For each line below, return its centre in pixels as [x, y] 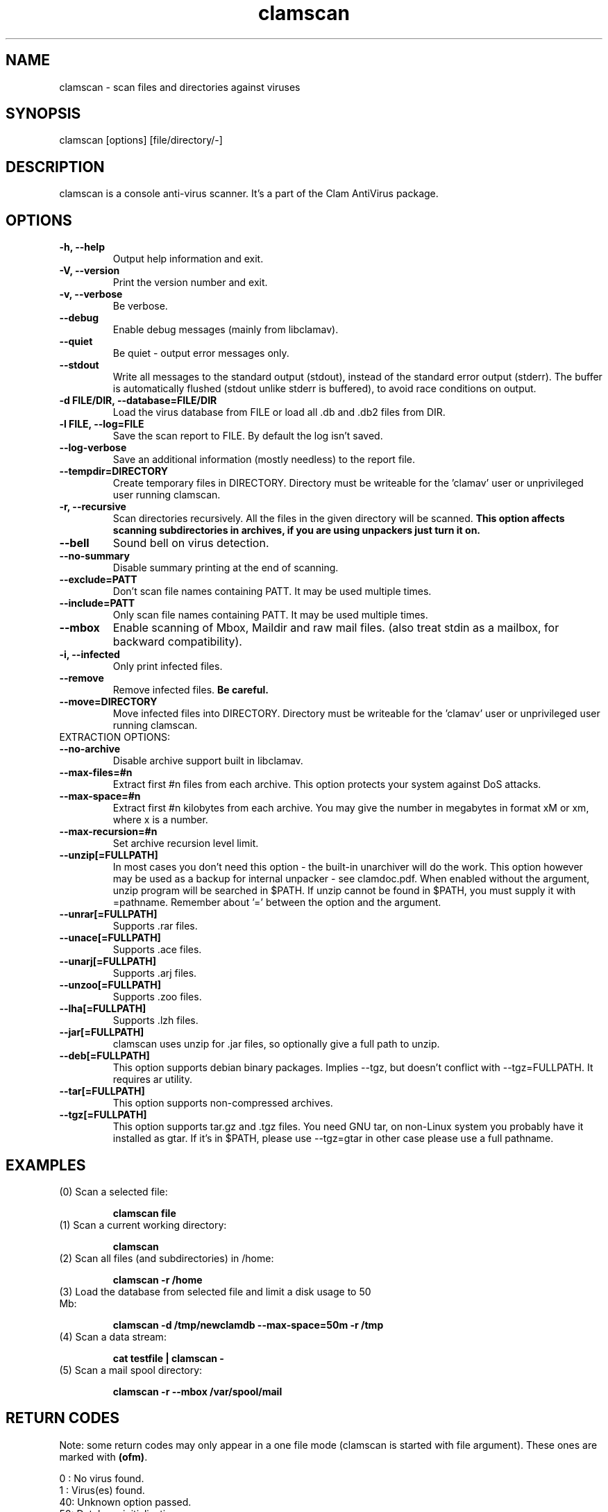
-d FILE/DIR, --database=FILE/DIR [138, 401]
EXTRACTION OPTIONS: [115, 737]
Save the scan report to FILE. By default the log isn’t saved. [248, 436]
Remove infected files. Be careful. [191, 690]
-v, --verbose [91, 294]
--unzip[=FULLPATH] [109, 855]
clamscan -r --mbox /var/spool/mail [197, 1391]
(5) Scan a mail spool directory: [131, 1370]
